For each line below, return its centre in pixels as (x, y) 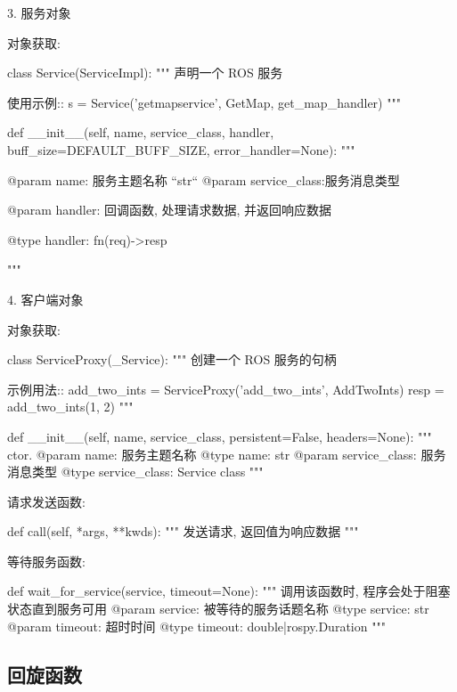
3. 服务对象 (39, 12)
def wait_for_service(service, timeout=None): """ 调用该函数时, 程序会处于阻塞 (229, 591)
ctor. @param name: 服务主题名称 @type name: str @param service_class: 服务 (227, 454)
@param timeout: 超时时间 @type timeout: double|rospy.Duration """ (196, 626)
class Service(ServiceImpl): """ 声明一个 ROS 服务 (145, 73)
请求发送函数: (46, 501)
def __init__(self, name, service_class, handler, (141, 132)
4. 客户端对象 (45, 299)
